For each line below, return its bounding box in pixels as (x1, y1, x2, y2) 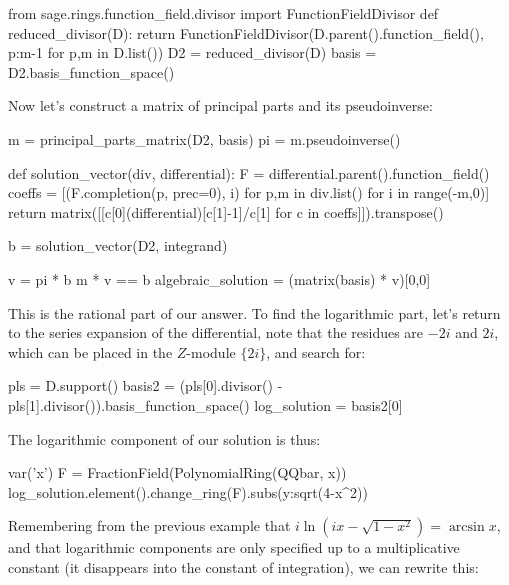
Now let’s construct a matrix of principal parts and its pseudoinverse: (8, 95, 433, 116)
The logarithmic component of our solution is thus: (8, 428, 321, 449)
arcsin (448, 520, 485, 535)
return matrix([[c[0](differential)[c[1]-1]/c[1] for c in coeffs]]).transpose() (8, 201, 444, 222)
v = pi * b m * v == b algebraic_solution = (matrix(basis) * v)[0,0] (8, 268, 431, 289)
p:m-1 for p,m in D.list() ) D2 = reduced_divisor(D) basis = (8, 42, 377, 63)
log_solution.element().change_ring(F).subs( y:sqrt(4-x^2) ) (8, 481, 368, 502)
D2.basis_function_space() (8, 61, 175, 82)
